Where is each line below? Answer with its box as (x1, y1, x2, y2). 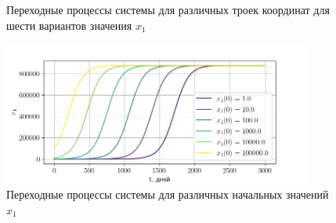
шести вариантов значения (6, 16, 132, 33)
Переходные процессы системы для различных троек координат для (6, 2, 330, 17)
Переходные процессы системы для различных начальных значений (6, 186, 329, 203)
